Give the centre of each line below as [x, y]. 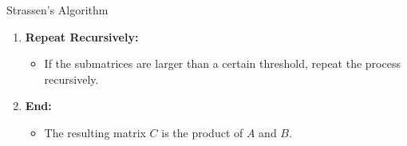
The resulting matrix [95, 132]
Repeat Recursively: [82, 36]
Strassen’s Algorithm [57, 10]
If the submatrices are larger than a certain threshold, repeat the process [222, 63]
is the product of [202, 132]
